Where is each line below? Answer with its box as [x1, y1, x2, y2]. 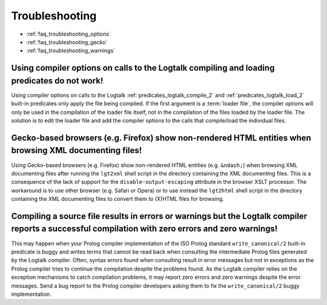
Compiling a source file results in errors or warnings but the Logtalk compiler [11, 211, 308, 221]
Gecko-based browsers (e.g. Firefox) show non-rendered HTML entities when [11, 133, 311, 143]
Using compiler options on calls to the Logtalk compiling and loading [11, 63, 275, 73]
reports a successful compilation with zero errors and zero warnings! [11, 224, 278, 234]
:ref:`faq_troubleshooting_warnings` [26, 47, 116, 54]
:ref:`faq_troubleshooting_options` [26, 30, 111, 38]
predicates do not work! [11, 76, 104, 86]
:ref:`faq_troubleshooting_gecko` [26, 38, 108, 45]
